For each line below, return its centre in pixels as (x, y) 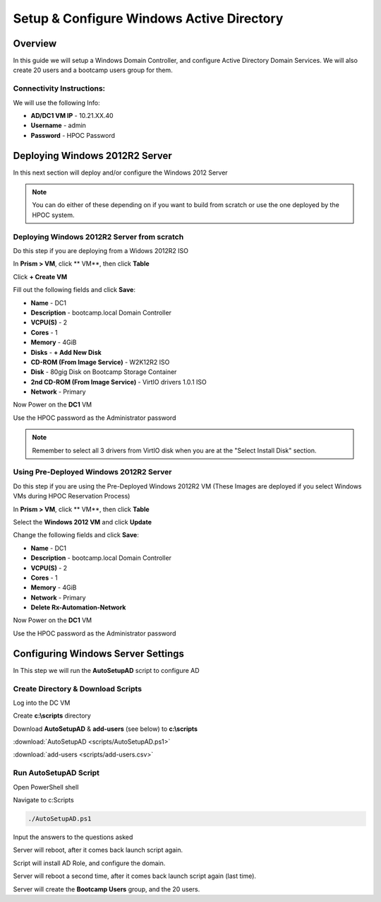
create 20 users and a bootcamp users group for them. (93, 70)
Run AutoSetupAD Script (56, 773)
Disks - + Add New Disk (66, 352)
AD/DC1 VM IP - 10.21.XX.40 (72, 115)
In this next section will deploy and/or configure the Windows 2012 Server (121, 172)
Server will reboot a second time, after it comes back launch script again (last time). (135, 876)
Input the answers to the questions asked (73, 837)
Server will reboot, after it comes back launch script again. (98, 850)
